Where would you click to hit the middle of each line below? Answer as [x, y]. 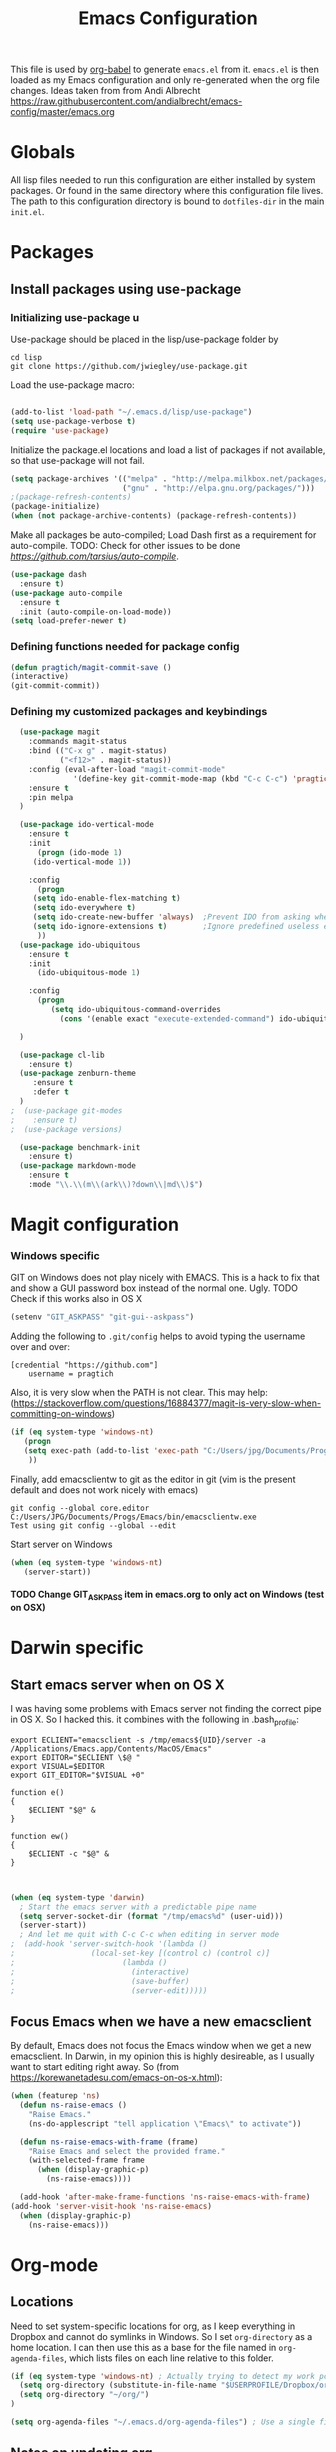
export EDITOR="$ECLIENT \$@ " [75, 1757]
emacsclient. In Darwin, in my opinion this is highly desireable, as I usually [162, 2056]
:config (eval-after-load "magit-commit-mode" [127, 769]
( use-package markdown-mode [78, 1166]
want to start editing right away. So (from [95, 2067]
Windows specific [55, 1256]
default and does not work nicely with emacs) [104, 1489]
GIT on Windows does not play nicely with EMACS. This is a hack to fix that [165, 1278]
